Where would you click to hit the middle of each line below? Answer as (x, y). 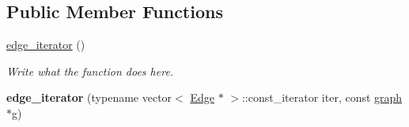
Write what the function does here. (90, 71)
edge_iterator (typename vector (89, 97)
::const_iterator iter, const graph (322, 97)
